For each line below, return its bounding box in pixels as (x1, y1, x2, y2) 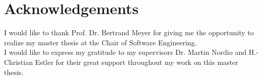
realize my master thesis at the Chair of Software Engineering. (4, 37, 197, 47)
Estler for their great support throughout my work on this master (35, 56, 238, 67)
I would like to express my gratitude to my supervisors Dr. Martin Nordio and (4, 47, 246, 57)
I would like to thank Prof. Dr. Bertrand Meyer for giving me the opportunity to (4, 27, 254, 38)
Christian (4, 56, 33, 67)
